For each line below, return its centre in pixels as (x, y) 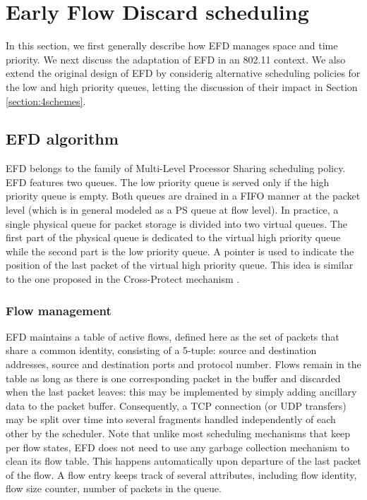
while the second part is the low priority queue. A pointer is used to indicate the (180, 251)
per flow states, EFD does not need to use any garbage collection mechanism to (178, 447)
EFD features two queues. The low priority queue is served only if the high (168, 182)
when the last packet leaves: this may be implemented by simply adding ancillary (181, 392)
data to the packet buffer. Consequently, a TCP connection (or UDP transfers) (176, 405)
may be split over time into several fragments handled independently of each (171, 419)
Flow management (59, 310)
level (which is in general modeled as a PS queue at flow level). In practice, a (172, 210)
